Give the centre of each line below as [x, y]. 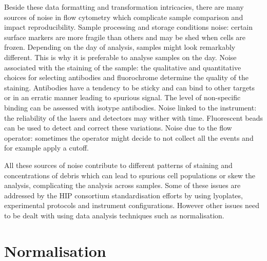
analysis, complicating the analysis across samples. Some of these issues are [122, 185]
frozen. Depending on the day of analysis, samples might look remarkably [120, 47]
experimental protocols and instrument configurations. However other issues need [132, 205]
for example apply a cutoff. [46, 148]
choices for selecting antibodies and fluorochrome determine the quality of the [126, 77]
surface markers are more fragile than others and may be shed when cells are [125, 37]
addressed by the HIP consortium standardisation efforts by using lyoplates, [123, 195]
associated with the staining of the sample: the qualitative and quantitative [123, 67]
